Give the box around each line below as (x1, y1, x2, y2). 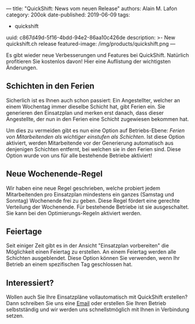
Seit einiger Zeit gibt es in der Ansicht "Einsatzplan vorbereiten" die (6, 242, 169, 249)
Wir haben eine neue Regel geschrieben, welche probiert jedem (6, 185, 160, 192)
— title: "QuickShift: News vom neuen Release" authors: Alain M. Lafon (6, 5, 177, 12)
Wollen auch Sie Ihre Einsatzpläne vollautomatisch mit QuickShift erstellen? (6, 293, 188, 300)
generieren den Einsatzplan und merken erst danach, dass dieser (6, 109, 164, 116)
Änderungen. (6, 64, 38, 71)
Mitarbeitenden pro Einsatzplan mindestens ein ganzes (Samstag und (6, 191, 174, 198)
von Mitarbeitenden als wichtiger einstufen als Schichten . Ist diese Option (6, 133, 185, 140)
